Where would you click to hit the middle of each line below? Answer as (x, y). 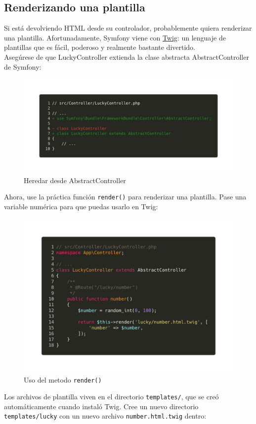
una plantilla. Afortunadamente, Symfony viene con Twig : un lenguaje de (115, 37)
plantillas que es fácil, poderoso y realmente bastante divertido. (100, 47)
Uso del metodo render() (63, 380)
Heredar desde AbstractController (75, 180)
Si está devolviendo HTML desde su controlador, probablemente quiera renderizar (128, 28)
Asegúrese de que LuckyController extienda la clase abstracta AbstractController (127, 57)
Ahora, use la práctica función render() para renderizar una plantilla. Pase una (125, 197)
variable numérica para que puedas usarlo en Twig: (81, 207)
